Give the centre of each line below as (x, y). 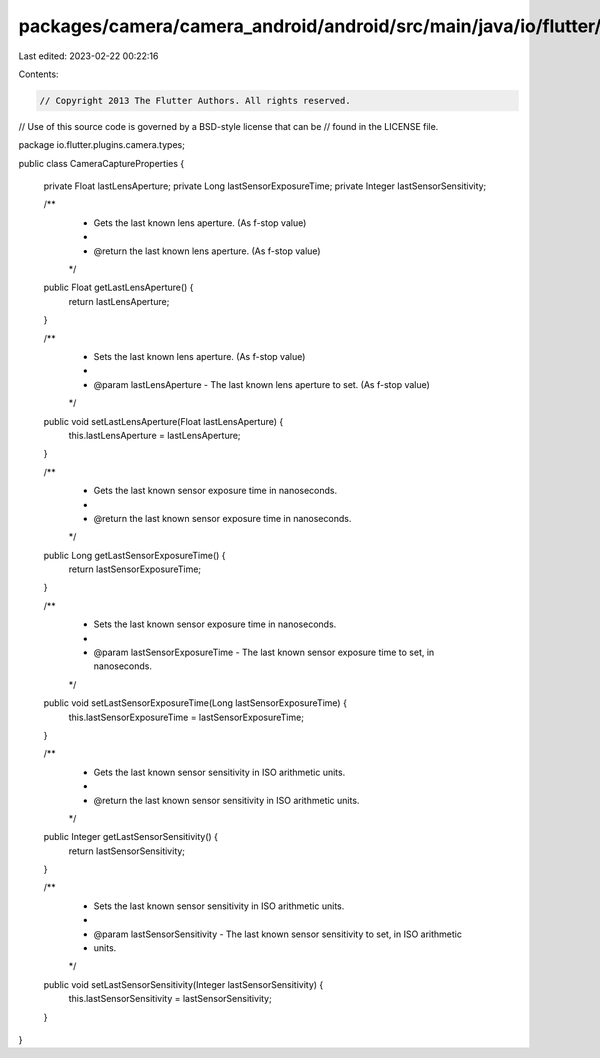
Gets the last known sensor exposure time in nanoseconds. (215, 491)
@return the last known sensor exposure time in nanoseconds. (222, 518)
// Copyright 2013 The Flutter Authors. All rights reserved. (195, 100)
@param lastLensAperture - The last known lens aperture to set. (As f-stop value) (261, 384)
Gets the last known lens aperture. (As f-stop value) (200, 222)
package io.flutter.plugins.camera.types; (101, 145)
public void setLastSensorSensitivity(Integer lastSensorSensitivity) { (183, 984)
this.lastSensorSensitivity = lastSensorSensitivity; (170, 999)
